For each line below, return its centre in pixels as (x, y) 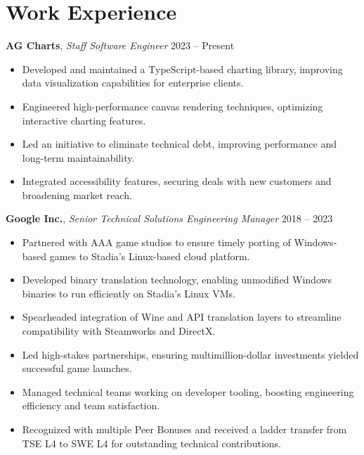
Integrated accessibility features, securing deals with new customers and (177, 181)
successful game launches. (77, 368)
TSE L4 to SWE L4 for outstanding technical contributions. (151, 443)
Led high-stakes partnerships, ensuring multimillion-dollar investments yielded (190, 354)
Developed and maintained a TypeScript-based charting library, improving (182, 69)
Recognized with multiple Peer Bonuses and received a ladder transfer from (184, 429)
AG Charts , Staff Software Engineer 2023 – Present (120, 45)
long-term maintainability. (78, 157)
